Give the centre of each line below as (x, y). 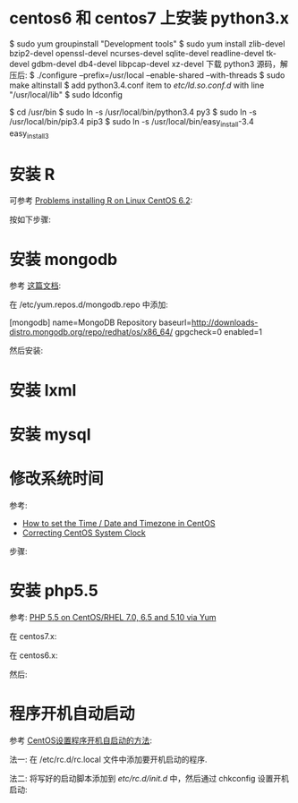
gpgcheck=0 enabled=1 (218, 332)
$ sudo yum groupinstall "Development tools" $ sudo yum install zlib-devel (147, 43)
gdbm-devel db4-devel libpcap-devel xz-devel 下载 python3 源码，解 (159, 64)
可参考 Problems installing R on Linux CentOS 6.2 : (101, 201)
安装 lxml (43, 390)
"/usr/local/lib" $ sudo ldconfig (66, 94)
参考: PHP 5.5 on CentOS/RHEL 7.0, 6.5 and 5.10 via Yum (113, 617)
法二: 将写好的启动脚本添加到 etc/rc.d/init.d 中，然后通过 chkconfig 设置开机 (149, 778)
